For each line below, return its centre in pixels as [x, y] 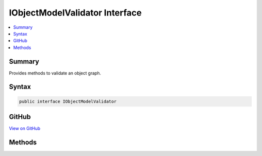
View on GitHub [25, 128]
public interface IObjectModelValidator [68, 101]
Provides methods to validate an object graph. [55, 73]
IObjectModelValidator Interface [75, 13]
